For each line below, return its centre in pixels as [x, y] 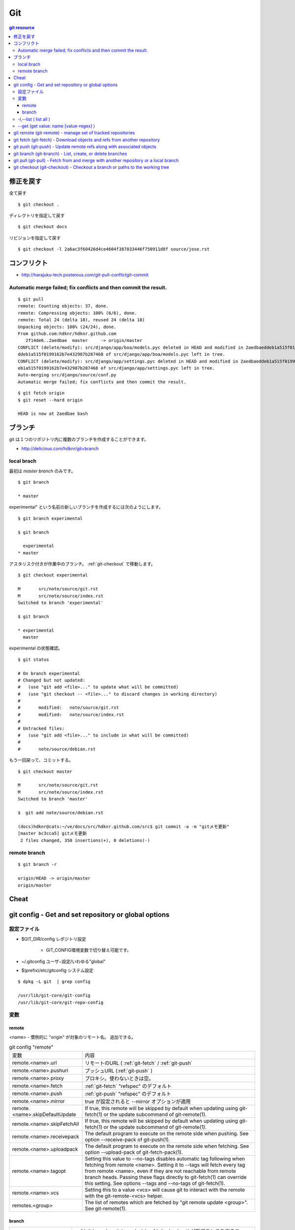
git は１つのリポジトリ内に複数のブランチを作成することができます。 [79, 439]
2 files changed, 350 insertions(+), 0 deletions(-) [85, 840]
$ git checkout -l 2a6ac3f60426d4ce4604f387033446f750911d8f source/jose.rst [114, 249]
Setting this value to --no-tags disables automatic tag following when [165, 1159]
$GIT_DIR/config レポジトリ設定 [54, 939]
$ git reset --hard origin [50, 400]
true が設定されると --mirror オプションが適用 [138, 1102]
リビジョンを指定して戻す [35, 238]
